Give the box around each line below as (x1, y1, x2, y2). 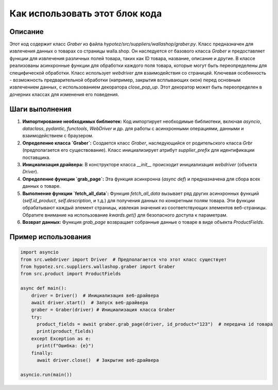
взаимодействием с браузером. (22, 133, 94, 139)
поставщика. (22, 154, 51, 161)
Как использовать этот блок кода (9, 8, 162, 19)
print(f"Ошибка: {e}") (37, 343, 94, 349)
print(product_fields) (37, 328, 94, 334)
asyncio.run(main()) (20, 371, 72, 378)
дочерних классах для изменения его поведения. (9, 91, 119, 97)
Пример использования (9, 232, 91, 241)
